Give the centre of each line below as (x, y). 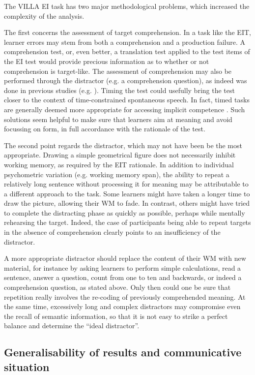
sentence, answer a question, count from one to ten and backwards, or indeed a (123, 277)
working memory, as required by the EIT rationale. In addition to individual (119, 164)
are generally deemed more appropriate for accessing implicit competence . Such (125, 109)
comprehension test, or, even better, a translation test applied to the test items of (127, 51)
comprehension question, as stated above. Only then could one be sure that (117, 287)
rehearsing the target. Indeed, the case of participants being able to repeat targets (127, 222)
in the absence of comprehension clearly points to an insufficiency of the (112, 232)
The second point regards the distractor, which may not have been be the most (123, 145)
